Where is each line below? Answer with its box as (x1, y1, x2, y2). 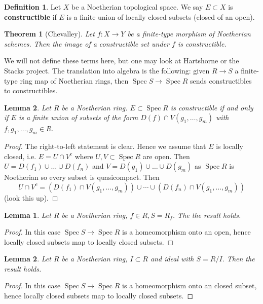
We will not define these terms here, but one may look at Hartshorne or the (4, 55, 239, 66)
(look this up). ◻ (4, 192, 58, 203)
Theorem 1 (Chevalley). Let (4, 28, 95, 39)
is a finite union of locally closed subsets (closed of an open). (66, 11, 255, 22)
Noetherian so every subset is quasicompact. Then (4, 172, 160, 182)
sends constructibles (190, 75, 252, 86)
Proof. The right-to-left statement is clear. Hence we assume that (4, 141, 206, 151)
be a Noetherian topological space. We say (71, 2, 203, 12)
